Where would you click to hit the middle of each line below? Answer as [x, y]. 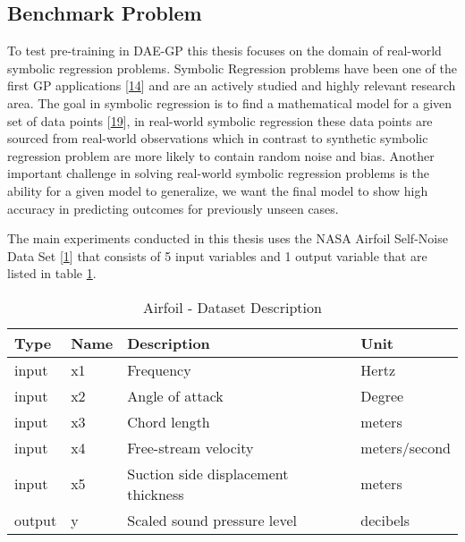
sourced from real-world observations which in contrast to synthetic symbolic [218, 138]
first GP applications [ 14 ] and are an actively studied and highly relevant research [232, 85]
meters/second [406, 447]
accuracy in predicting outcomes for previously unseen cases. [173, 208]
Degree [382, 395]
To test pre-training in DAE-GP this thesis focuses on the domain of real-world [224, 51]
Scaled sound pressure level [212, 520]
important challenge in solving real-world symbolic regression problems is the [219, 173]
